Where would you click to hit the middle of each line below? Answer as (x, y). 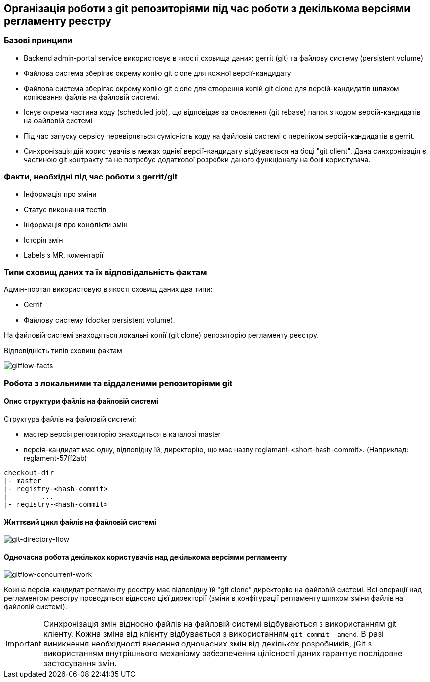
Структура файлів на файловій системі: (70, 419)
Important (23, 644)
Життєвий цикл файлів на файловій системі (80, 522)
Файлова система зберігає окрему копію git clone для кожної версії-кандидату (158, 73)
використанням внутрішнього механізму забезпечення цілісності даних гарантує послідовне (223, 654)
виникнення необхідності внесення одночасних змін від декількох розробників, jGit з (208, 644)
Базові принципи (38, 41)
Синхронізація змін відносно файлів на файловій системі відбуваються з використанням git (220, 624)
